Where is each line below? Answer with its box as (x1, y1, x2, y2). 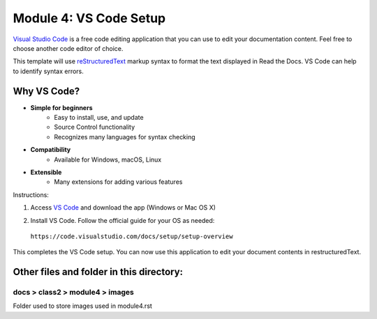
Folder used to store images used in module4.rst (13, 302, 153, 310)
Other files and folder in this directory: (13, 266, 184, 278)
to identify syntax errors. (13, 67, 84, 75)
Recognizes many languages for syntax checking (54, 132, 195, 141)
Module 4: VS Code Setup (13, 10, 166, 26)
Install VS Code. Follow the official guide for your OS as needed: (30, 216, 215, 224)
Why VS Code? (13, 85, 80, 97)
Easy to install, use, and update (54, 114, 144, 122)
